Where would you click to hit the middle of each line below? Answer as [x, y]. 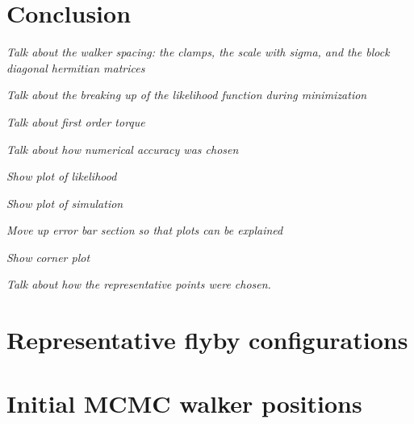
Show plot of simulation [65, 203]
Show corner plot [48, 257]
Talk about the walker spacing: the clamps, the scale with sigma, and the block [198, 52]
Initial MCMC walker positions [184, 403]
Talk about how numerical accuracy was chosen [123, 149]
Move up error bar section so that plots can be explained [145, 230]
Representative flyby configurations [207, 340]
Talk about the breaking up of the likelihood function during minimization [187, 95]
